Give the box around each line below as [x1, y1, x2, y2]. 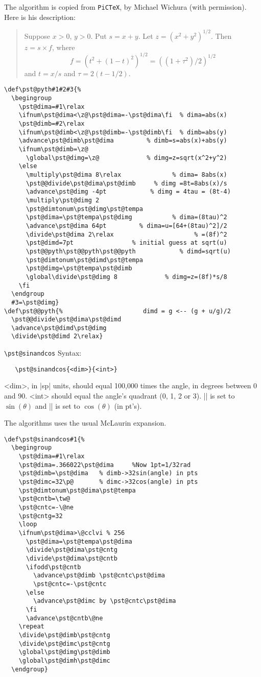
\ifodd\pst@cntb [26, 563, 81, 571]
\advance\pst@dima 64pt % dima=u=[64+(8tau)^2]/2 [26, 222, 227, 229]
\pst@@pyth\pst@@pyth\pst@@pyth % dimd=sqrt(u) [26, 247, 231, 255]
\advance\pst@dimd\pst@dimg [11, 324, 107, 332]
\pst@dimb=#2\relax [18, 120, 85, 128]
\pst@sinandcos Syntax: [4, 347, 82, 358]
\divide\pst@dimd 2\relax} [11, 333, 103, 340]
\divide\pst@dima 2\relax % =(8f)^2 [26, 230, 227, 238]
